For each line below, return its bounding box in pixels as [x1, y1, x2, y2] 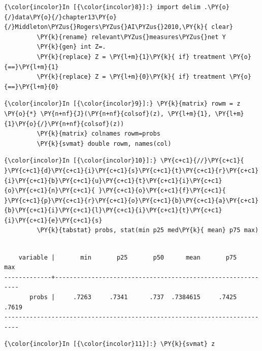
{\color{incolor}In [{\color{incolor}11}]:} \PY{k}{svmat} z [4, 340, 215, 348]
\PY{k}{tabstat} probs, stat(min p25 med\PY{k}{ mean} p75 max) [37, 227, 259, 234]
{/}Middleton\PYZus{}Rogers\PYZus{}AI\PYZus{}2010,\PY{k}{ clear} [4, 23, 234, 31]
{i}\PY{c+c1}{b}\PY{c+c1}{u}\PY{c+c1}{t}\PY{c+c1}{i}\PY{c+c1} [4, 177, 222, 184]
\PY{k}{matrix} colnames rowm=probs [37, 130, 160, 138]
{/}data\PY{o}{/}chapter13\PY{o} [4, 13, 117, 21]
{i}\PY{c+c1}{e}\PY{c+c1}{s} [4, 216, 103, 224]
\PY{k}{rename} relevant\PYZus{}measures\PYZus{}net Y [37, 33, 226, 41]
